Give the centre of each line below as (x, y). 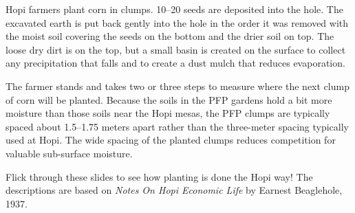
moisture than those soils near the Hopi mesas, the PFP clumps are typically (168, 113)
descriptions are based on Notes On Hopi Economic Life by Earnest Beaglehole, (174, 190)
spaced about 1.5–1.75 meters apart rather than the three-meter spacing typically (177, 126)
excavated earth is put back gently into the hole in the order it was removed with (177, 22)
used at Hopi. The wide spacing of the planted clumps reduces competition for (171, 140)
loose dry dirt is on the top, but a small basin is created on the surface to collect (176, 49)
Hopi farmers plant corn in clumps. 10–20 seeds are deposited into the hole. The (174, 9)
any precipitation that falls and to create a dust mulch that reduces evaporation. (175, 63)
